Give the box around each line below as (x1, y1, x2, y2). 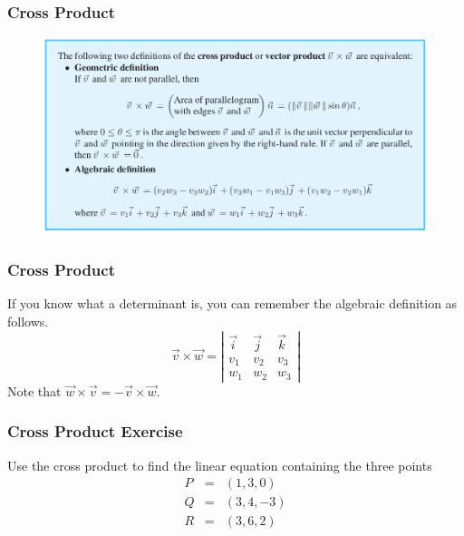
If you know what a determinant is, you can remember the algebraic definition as (7, 294, 458, 313)
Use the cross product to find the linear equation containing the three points (7, 455, 432, 474)
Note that (7, 381, 62, 400)
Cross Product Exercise (7, 420, 183, 443)
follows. (7, 311, 49, 330)
